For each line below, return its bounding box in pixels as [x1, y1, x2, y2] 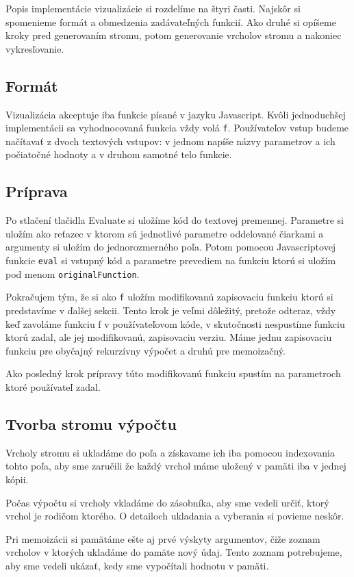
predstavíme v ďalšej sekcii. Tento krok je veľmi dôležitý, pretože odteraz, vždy [5, 303, 336, 317]
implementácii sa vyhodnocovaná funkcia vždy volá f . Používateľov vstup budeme [5, 120, 349, 135]
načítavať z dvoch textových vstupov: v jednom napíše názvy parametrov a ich [5, 133, 336, 148]
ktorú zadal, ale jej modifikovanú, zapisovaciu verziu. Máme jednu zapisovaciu [5, 330, 332, 344]
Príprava [5, 181, 68, 202]
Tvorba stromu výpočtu [5, 413, 177, 434]
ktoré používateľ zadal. [5, 379, 101, 394]
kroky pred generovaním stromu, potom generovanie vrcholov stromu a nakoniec [5, 28, 342, 42]
